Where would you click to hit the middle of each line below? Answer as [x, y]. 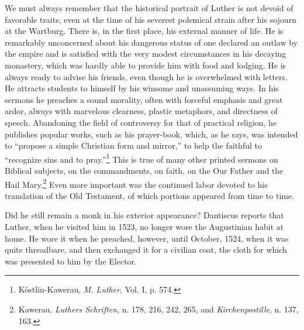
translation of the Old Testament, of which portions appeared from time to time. [150, 195]
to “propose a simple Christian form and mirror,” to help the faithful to [133, 145]
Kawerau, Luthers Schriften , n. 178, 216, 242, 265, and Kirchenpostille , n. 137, [158, 309]
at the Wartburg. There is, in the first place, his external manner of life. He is [144, 31]
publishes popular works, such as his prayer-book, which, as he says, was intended [151, 134]
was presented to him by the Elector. [71, 261]
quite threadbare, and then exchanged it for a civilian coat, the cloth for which [146, 250]
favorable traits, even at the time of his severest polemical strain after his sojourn [151, 19]
